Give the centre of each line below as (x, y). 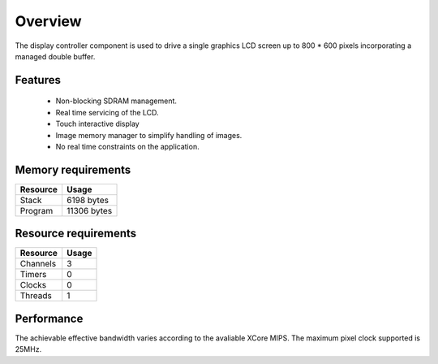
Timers (33, 275)
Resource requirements (76, 234)
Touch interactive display (97, 124)
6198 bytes (88, 200)
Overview (48, 21)
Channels (38, 264)
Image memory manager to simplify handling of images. (149, 135)
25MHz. (28, 349)
